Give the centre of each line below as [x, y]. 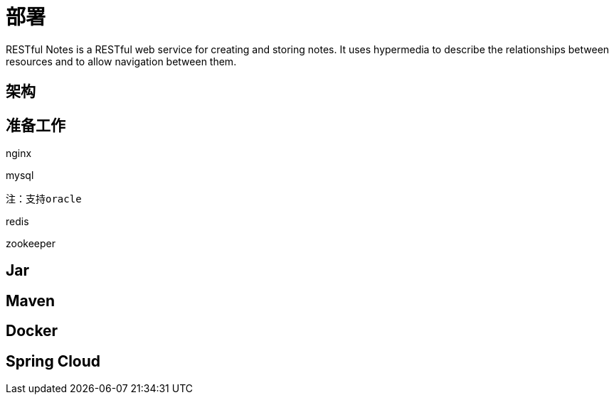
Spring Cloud [53, 361]
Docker [32, 331]
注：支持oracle [44, 199]
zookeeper [31, 244]
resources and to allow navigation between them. [121, 61]
